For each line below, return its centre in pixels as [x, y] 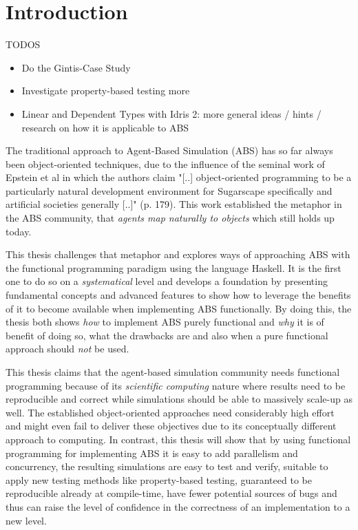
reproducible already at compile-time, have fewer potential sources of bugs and [171, 493]
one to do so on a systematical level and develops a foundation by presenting [167, 281]
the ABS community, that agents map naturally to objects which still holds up [170, 218]
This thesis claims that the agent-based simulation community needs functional [173, 372]
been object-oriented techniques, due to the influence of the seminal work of [165, 163]
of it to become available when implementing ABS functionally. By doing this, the [179, 308]
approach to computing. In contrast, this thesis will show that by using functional [178, 439]
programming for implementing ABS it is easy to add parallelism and [152, 453]
